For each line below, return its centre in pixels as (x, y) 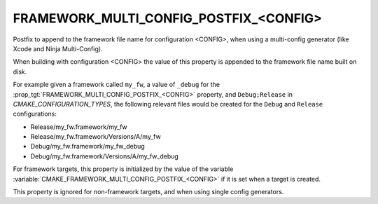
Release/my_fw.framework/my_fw (79, 127)
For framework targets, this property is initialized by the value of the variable (123, 169)
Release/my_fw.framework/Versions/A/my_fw (96, 137)
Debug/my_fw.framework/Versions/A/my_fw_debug (104, 156)
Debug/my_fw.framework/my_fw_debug (87, 147)
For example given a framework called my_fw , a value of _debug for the (117, 85)
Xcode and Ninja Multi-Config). (58, 48)
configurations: (35, 114)
